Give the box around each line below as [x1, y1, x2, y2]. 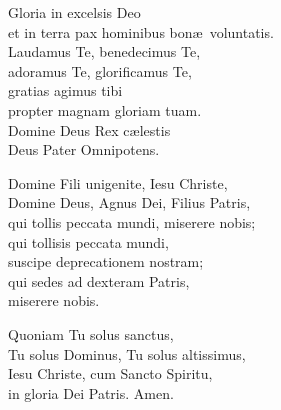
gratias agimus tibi [8, 80, 123, 101]
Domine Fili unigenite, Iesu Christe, [8, 172, 228, 193]
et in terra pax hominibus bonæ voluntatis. [8, 21, 274, 42]
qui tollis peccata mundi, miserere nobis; [8, 211, 256, 232]
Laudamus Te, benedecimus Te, [8, 41, 201, 62]
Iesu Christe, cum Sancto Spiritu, [8, 363, 213, 384]
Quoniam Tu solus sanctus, [8, 323, 174, 344]
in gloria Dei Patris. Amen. [8, 382, 174, 403]
